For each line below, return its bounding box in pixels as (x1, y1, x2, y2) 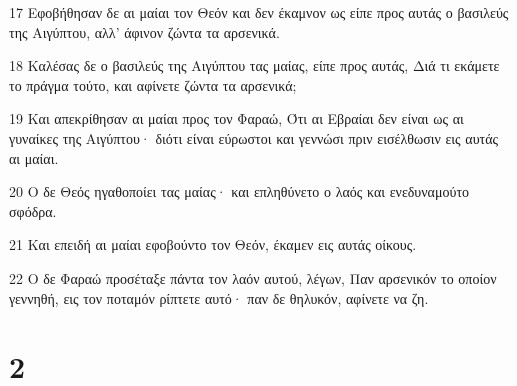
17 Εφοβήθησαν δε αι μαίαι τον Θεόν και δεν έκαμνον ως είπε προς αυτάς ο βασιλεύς (9, 2, 509, 22)
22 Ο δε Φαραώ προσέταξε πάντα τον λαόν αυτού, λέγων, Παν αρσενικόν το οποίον (9, 267, 497, 288)
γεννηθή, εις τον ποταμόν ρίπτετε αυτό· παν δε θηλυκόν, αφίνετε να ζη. (9, 287, 429, 308)
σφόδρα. (9, 200, 57, 221)
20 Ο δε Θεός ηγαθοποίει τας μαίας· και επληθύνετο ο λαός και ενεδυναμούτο (9, 181, 470, 202)
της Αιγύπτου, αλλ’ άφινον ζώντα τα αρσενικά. (9, 21, 280, 42)
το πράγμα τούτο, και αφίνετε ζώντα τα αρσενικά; (9, 74, 297, 95)
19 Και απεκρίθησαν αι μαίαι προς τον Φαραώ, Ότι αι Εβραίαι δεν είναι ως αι (9, 108, 464, 129)
